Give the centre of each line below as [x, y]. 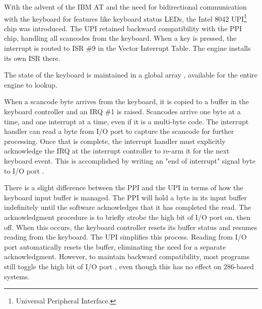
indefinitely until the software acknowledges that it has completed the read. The [128, 207]
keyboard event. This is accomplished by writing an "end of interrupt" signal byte [130, 160]
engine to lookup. [31, 84]
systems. [17, 276]
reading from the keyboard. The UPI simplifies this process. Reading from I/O [125, 237]
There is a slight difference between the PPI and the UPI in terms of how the [124, 187]
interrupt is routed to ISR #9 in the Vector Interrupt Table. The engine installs [127, 48]
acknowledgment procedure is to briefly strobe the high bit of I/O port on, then [127, 217]
